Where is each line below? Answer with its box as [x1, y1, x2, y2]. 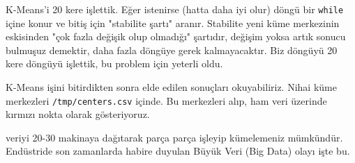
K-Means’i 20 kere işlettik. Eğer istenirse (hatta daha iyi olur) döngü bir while [6, 2, 344, 16]
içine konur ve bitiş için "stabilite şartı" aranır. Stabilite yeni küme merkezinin [6, 15, 340, 30]
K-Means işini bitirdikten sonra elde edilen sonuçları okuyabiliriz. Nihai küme [6, 80, 337, 94]
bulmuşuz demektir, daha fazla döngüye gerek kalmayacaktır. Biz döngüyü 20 [6, 42, 338, 57]
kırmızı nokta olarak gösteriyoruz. [6, 107, 150, 121]
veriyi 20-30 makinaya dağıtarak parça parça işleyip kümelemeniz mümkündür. [6, 130, 343, 144]
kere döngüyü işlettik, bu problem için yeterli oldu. [6, 56, 223, 71]
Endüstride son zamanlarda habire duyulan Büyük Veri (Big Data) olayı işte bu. [6, 144, 350, 158]
